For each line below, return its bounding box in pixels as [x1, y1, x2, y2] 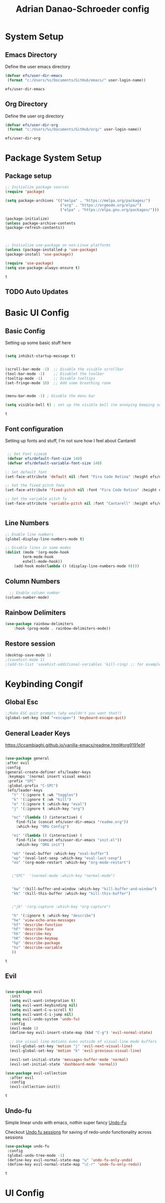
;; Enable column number [9, 590, 60, 595]
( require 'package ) [5, 189, 45, 195]
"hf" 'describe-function [11, 922, 63, 927]
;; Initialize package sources [5, 185, 69, 190]
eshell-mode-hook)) [23, 559, 63, 564]
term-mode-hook [23, 554, 54, 560]
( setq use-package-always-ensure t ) [5, 265, 80, 270]
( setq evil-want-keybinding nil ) [9, 1003, 78, 1008]
